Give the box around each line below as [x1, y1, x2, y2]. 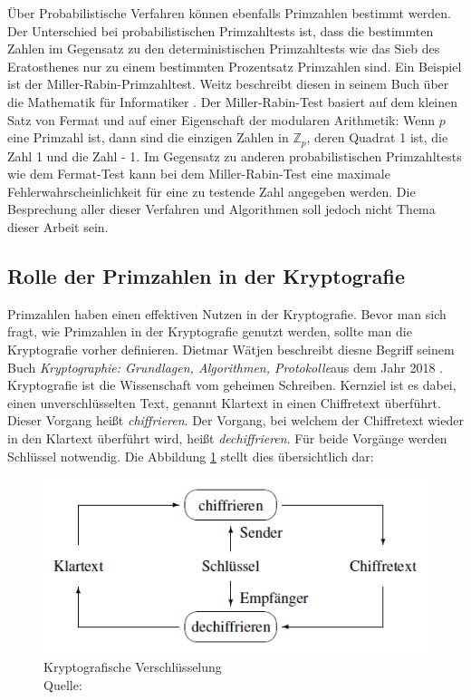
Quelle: [43, 675, 82, 694]
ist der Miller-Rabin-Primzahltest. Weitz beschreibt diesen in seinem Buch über [7, 74, 449, 93]
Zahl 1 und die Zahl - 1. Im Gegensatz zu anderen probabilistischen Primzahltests [7, 146, 462, 165]
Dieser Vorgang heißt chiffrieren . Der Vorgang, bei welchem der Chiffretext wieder [7, 411, 464, 430]
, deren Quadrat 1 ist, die [306, 128, 448, 147]
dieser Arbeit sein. [7, 217, 109, 236]
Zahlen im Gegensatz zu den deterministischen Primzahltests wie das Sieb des [7, 39, 440, 58]
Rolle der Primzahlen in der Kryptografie [7, 261, 405, 289]
